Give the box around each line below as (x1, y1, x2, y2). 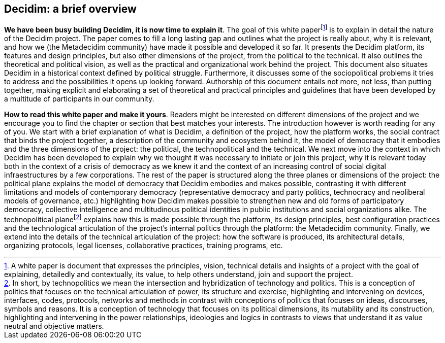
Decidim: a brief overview (4, 3, 137, 15)
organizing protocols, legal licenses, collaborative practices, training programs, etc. (4, 241, 283, 250)
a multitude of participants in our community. (4, 94, 154, 104)
